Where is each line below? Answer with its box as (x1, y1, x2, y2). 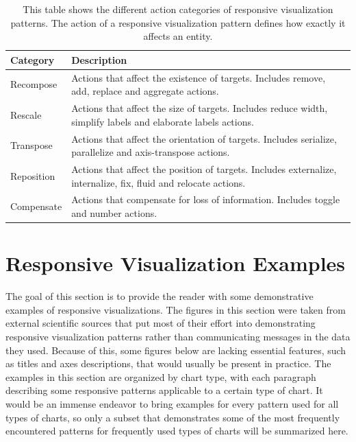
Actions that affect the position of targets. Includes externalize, (71, 161, 337, 176)
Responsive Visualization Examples (5, 249, 346, 277)
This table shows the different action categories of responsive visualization (23, 2, 333, 16)
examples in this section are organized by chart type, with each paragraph (5, 369, 316, 384)
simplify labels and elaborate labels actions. (71, 114, 254, 128)
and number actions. (71, 205, 157, 220)
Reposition (10, 168, 55, 183)
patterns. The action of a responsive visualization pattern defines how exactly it (10, 15, 346, 30)
